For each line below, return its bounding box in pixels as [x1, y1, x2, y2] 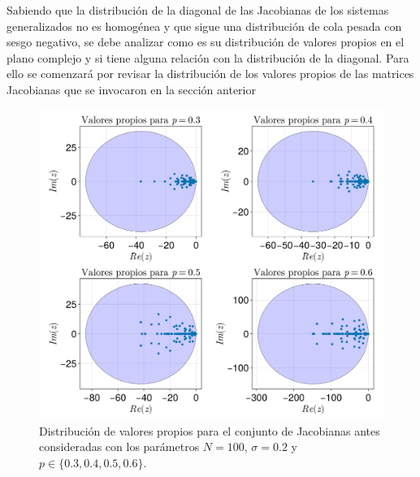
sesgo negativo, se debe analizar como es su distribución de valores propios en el [6, 33, 405, 50]
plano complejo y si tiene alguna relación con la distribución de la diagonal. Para [6, 49, 409, 66]
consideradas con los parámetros [39, 438, 200, 455]
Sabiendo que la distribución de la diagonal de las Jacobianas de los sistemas [6, 2, 389, 18]
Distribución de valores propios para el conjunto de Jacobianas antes [39, 422, 380, 439]
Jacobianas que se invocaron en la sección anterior [6, 80, 256, 98]
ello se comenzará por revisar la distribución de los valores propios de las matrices [6, 65, 414, 82]
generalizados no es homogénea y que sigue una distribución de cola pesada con [6, 17, 402, 34]
